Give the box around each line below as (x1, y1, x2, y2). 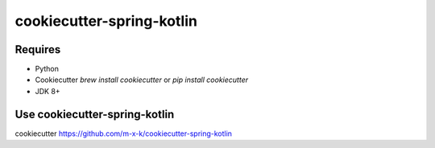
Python (35, 64, 60, 74)
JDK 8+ (35, 86, 60, 96)
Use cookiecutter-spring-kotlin (14, 107, 175, 121)
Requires (14, 43, 61, 56)
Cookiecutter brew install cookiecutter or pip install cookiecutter (35, 75, 249, 84)
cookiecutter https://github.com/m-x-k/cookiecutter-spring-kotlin (14, 129, 233, 138)
